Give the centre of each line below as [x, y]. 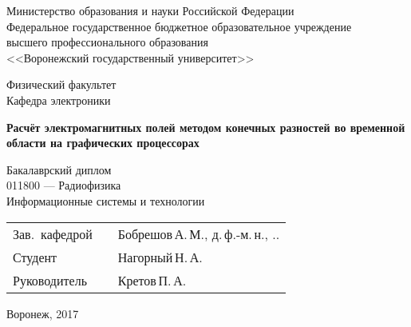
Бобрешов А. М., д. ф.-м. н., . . [199, 233]
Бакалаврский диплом [59, 169]
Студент [35, 257]
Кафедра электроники [59, 100]
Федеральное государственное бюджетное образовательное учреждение [179, 26]
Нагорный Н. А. [160, 257]
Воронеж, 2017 [43, 313]
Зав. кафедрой [53, 233]
